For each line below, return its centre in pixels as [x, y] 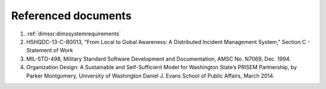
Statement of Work [50, 51]
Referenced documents [72, 16]
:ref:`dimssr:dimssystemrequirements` [74, 34]
